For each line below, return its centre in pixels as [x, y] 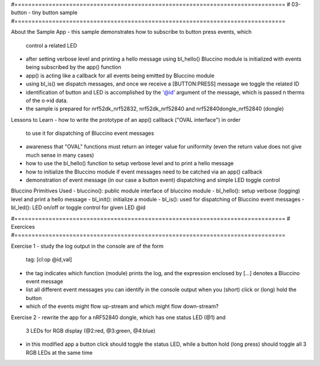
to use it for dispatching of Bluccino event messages [90, 133]
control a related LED [51, 45]
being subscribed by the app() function [73, 67]
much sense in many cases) [60, 155]
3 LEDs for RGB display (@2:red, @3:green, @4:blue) [91, 330]
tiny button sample [55, 12]
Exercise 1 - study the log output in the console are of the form [87, 246]
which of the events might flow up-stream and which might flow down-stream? [122, 307]
